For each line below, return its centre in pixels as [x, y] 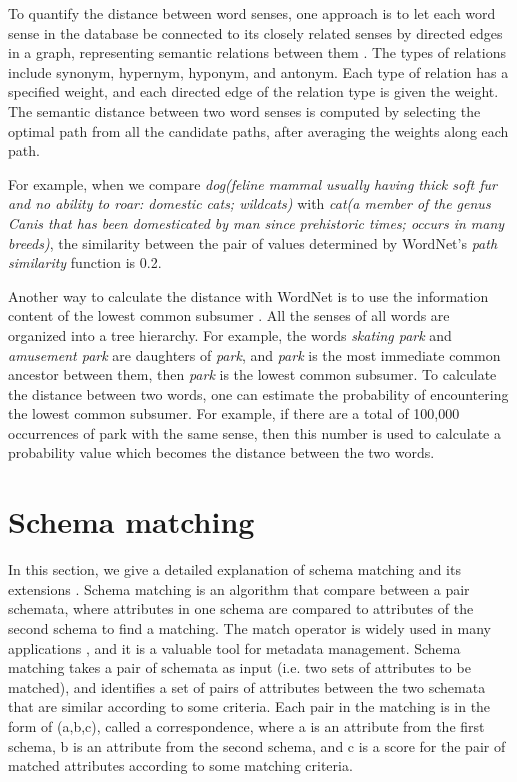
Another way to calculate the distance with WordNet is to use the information [248, 295]
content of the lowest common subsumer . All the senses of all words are [229, 315]
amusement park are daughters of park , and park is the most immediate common [254, 354]
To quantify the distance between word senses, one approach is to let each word [252, 13]
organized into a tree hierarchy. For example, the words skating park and [230, 334]
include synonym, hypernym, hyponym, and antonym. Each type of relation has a [258, 71]
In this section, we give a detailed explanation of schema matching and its [234, 569]
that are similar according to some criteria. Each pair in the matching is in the [249, 706]
